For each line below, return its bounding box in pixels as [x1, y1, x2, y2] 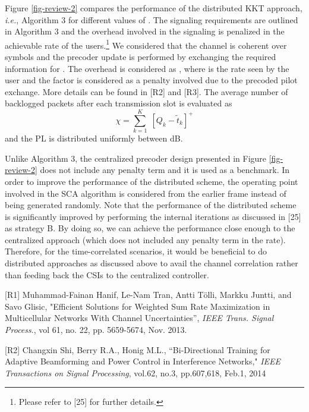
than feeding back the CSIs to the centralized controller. [5, 268, 209, 281]
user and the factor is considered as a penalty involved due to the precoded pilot [5, 74, 298, 86]
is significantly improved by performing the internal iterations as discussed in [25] [5, 210, 301, 222]
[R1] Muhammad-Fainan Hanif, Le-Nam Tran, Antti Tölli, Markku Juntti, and [5, 288, 292, 301]
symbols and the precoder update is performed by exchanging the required [5, 51, 276, 63]
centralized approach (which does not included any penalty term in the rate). [5, 233, 286, 246]
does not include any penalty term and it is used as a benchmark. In [40, 163, 290, 176]
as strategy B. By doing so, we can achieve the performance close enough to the [5, 222, 295, 234]
